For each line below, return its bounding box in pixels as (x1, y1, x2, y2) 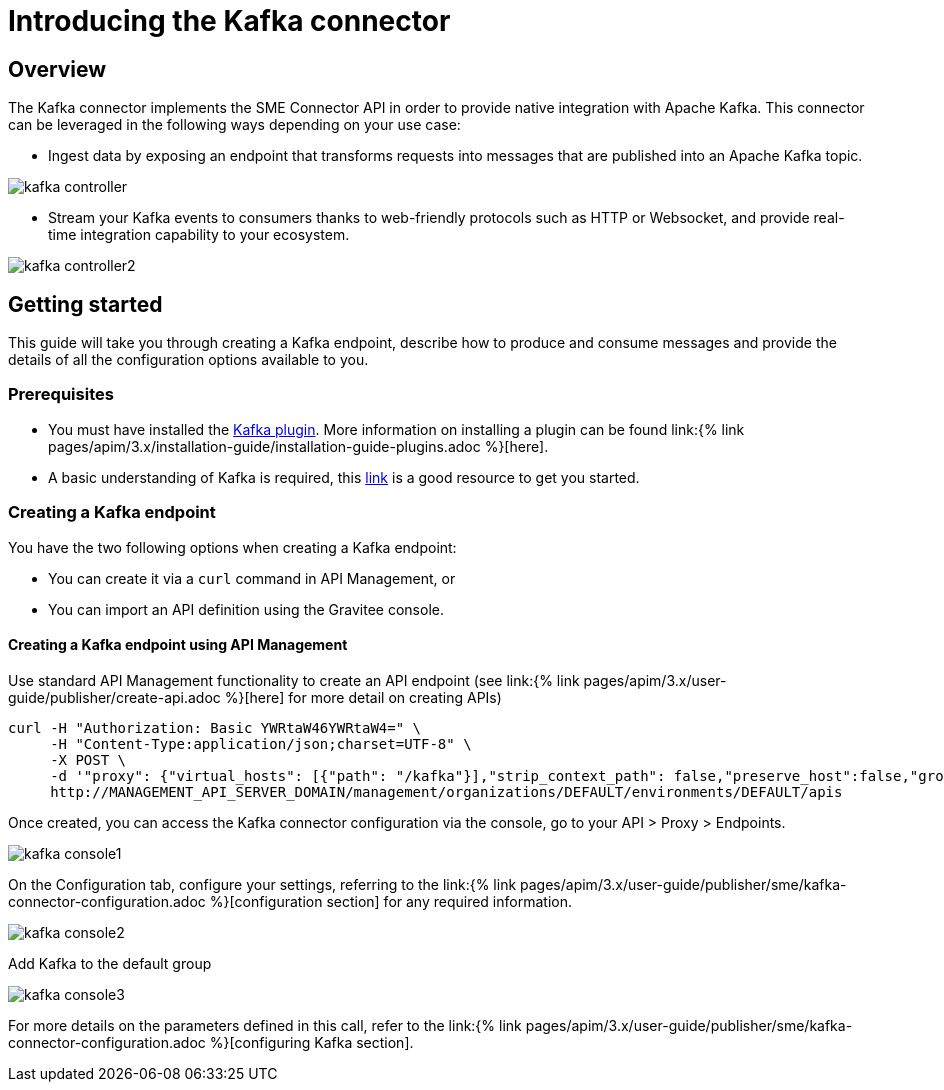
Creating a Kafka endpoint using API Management (8, 636, 348, 654)
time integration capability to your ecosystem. (48, 226, 350, 244)
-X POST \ (50, 751, 127, 768)
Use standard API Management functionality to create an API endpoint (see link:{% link (8, 671, 580, 689)
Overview (8, 56, 107, 82)
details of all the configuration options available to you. (8, 351, 369, 369)
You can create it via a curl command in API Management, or (48, 569, 456, 587)
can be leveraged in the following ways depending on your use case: (8, 116, 461, 134)
